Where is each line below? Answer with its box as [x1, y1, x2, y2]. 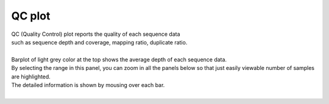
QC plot [11, 9, 51, 23]
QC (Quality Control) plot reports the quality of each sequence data [11, 30, 180, 38]
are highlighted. [11, 73, 51, 80]
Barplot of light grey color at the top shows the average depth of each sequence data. [11, 55, 227, 63]
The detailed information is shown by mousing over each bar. [11, 81, 165, 88]
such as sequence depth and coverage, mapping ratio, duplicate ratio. [11, 38, 188, 46]
